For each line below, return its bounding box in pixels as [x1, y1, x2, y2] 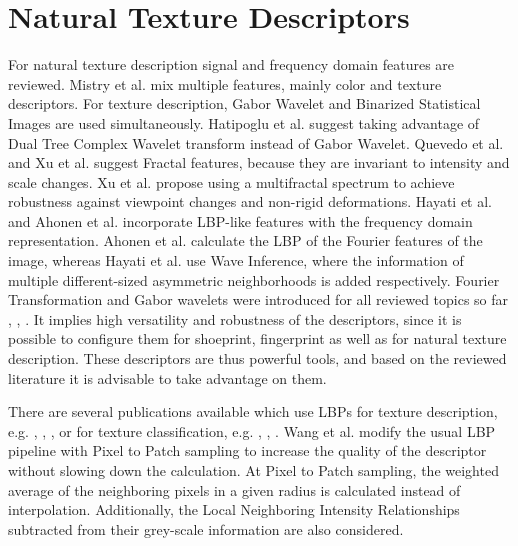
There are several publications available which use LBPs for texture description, [8, 401, 498, 422]
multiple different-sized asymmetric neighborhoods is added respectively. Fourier [8, 269, 500, 290]
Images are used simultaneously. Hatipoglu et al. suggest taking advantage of [8, 112, 480, 133]
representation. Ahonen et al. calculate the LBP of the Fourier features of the [8, 230, 483, 251]
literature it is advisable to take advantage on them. [8, 367, 327, 388]
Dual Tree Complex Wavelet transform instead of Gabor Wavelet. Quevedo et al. [8, 132, 504, 153]
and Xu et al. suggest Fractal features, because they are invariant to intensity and [8, 152, 510, 173]
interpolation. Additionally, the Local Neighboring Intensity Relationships [8, 499, 460, 520]
